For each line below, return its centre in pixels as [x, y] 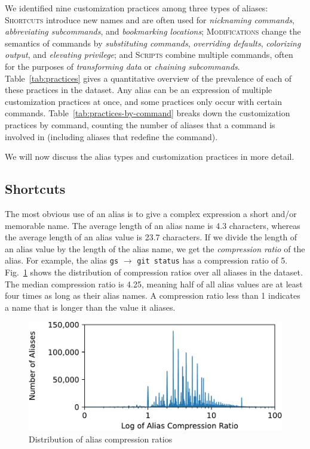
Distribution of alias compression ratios [101, 439]
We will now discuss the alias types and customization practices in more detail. [150, 157]
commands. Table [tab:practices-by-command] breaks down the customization [148, 113]
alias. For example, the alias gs [62, 260]
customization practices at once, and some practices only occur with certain [143, 101]
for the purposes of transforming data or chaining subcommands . [122, 66]
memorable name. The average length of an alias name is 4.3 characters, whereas [153, 225]
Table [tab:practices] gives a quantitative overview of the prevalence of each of [148, 78]
